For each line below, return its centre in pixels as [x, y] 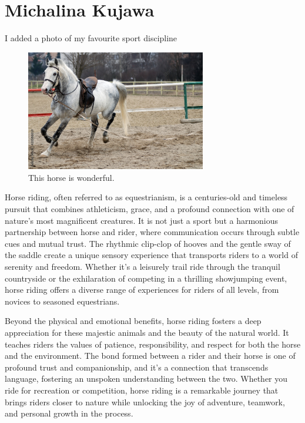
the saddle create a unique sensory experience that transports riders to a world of [151, 255]
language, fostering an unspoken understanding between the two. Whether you [146, 379]
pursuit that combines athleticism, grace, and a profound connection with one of [150, 209]
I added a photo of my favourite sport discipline [91, 38]
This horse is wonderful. [71, 177]
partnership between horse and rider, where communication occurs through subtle [152, 232]
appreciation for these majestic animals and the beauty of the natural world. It [147, 332]
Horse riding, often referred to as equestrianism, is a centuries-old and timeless [146, 197]
